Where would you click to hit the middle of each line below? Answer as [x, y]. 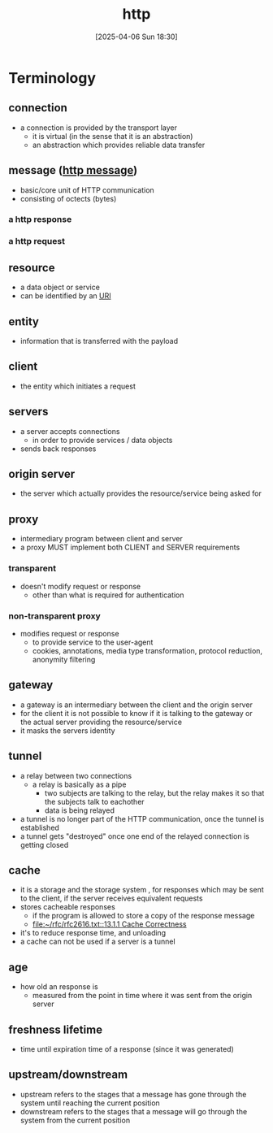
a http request [37, 241]
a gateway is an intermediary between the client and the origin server [136, 705]
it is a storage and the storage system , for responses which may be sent [142, 890]
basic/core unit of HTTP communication [87, 190]
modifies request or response [69, 633]
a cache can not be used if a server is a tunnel [98, 942]
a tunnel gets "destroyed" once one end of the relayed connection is [134, 836]
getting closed [44, 844]
